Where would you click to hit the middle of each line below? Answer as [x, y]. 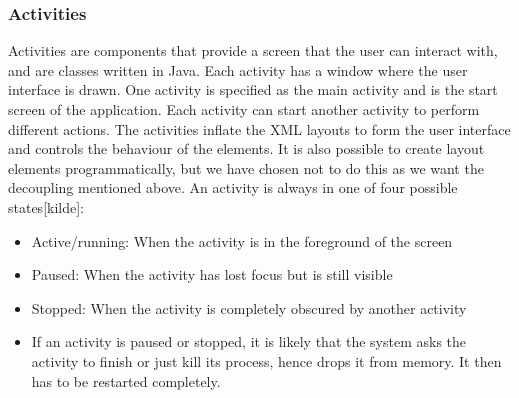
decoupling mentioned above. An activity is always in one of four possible [233, 187]
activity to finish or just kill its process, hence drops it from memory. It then [266, 360]
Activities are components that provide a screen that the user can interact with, [253, 50]
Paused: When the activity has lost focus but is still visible [212, 274]
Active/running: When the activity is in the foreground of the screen [242, 240]
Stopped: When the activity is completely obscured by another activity [249, 307]
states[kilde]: [46, 206]
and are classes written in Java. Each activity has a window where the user [238, 69]
